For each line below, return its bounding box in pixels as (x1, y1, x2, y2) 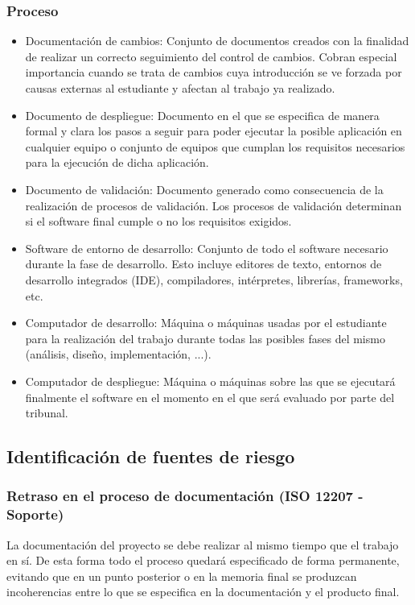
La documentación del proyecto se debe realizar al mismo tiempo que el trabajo (6, 536, 399, 553)
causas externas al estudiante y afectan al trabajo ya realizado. (25, 80, 335, 96)
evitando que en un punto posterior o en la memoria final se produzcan (6, 567, 357, 584)
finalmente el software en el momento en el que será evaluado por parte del (25, 388, 395, 405)
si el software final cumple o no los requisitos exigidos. (25, 213, 292, 230)
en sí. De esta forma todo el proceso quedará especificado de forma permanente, (6, 552, 400, 569)
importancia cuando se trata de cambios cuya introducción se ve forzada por (25, 64, 402, 81)
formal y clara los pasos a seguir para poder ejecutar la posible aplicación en (25, 122, 402, 139)
